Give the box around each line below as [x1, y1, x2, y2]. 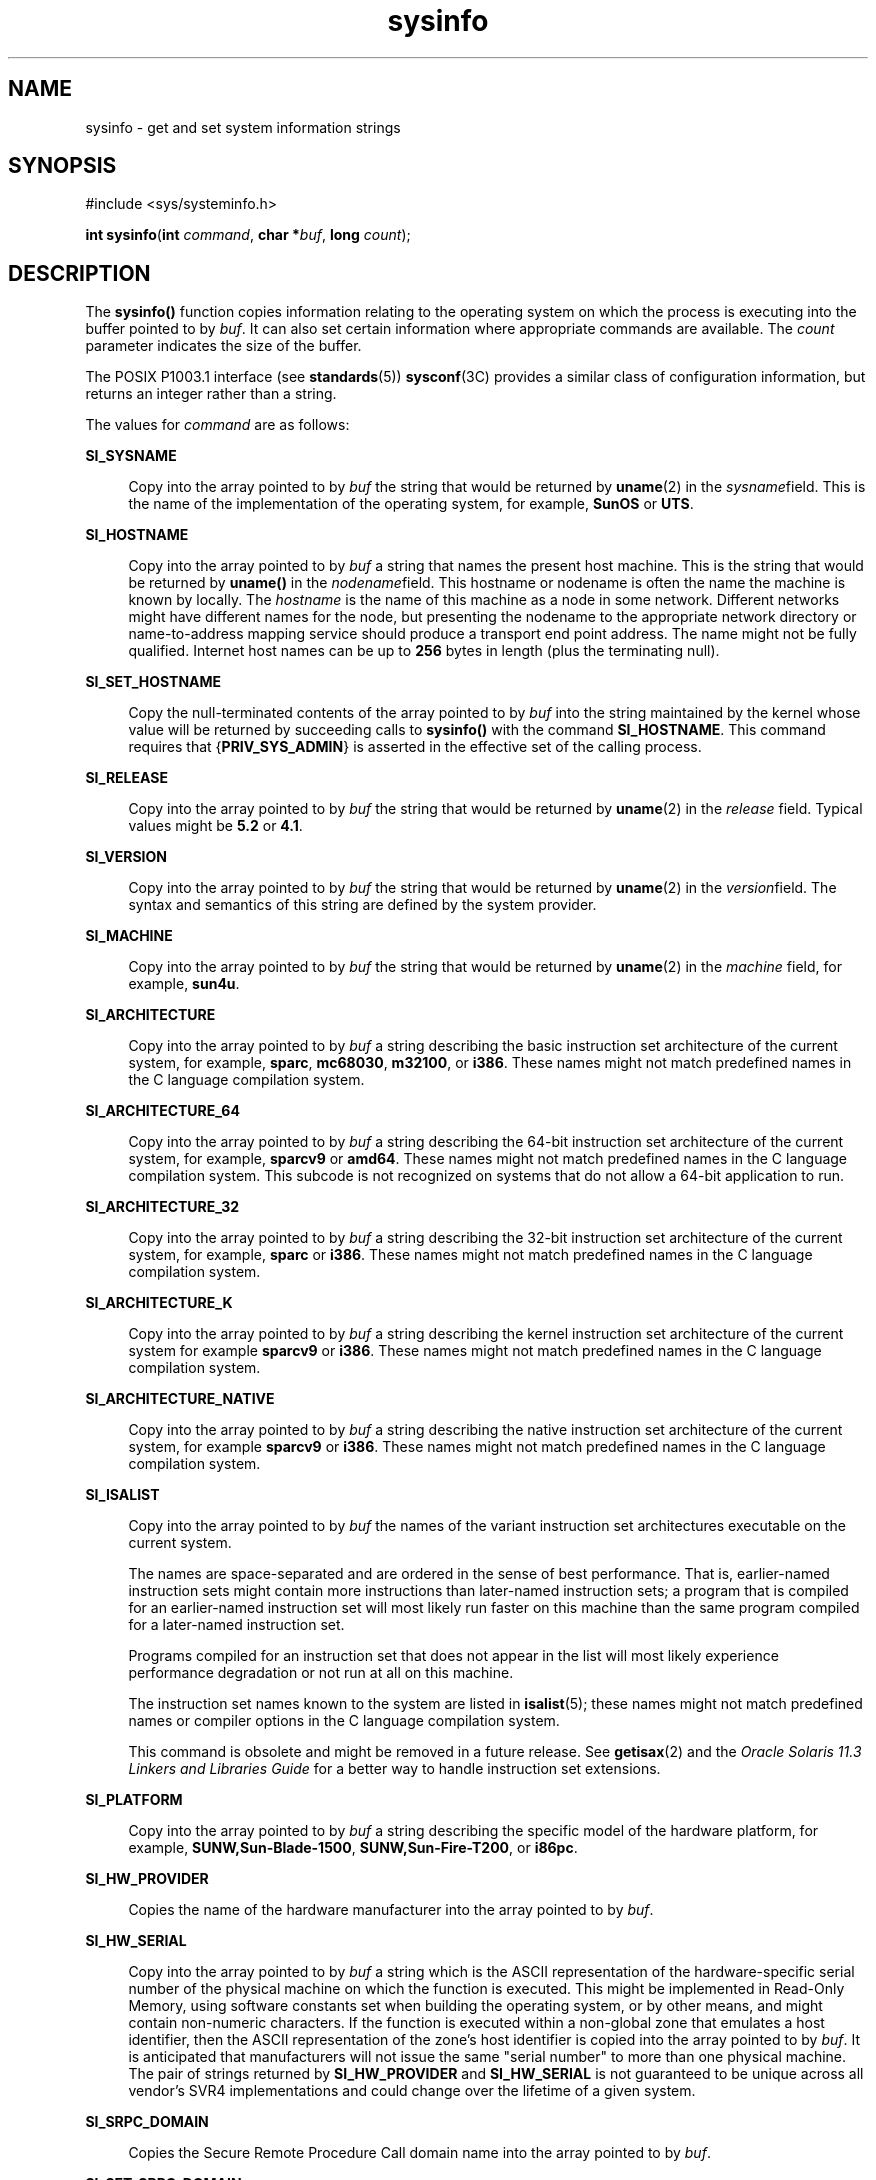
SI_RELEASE [85, 769, 168, 787]
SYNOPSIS [8, 153, 117, 179]
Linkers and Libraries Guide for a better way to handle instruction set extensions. [128, 1760, 661, 1778]
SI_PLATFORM [85, 1791, 183, 1809]
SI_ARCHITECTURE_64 [85, 1102, 240, 1120]
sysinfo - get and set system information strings [85, 118, 401, 136]
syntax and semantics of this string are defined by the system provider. [128, 896, 597, 914]
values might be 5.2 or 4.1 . [128, 817, 303, 835]
